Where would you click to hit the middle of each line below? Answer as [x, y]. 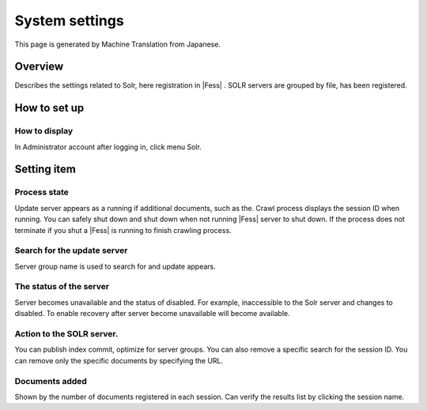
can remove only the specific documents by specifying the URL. [119, 360]
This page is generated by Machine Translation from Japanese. [118, 44]
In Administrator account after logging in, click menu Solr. [108, 147]
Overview [39, 67]
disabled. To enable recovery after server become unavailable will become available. [152, 314]
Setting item [45, 169]
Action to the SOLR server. [66, 333]
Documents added [51, 381]
